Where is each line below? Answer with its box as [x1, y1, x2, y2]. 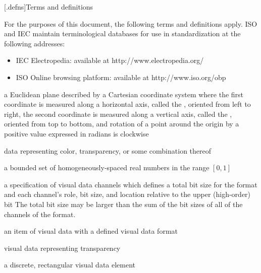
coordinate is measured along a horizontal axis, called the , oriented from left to [4, 99, 251, 109]
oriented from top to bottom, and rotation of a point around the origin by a [4, 118, 239, 129]
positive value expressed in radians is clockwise [4, 128, 149, 139]
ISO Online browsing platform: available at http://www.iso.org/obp [16, 72, 226, 82]
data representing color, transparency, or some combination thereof [4, 145, 212, 156]
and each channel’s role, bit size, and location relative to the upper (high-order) [4, 189, 251, 199]
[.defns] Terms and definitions [4, 2, 93, 12]
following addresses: [4, 38, 65, 48]
